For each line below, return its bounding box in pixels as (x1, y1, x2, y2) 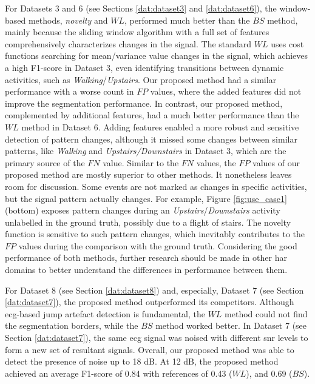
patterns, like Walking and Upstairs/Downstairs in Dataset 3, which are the (5, 144, 286, 157)
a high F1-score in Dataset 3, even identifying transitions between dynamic (5, 61, 284, 73)
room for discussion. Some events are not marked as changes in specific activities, (5, 180, 307, 192)
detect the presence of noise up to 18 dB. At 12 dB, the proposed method (5, 355, 279, 368)
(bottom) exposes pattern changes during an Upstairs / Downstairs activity (5, 204, 280, 217)
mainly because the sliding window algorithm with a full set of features (5, 25, 269, 38)
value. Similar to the (103, 156, 179, 169)
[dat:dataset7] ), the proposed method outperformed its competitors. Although (5, 295, 294, 308)
